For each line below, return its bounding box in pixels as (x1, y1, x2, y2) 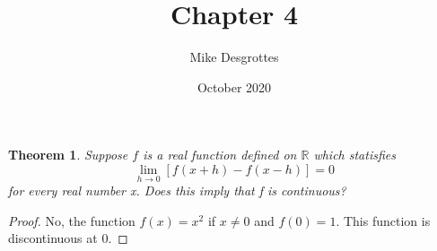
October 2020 (197, 77, 272, 96)
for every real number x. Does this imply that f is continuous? (8, 181, 346, 200)
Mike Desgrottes (189, 48, 279, 66)
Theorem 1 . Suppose (8, 145, 128, 164)
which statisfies (313, 145, 396, 164)
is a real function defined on (143, 145, 297, 164)
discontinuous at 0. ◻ (8, 229, 128, 247)
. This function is (336, 211, 431, 229)
